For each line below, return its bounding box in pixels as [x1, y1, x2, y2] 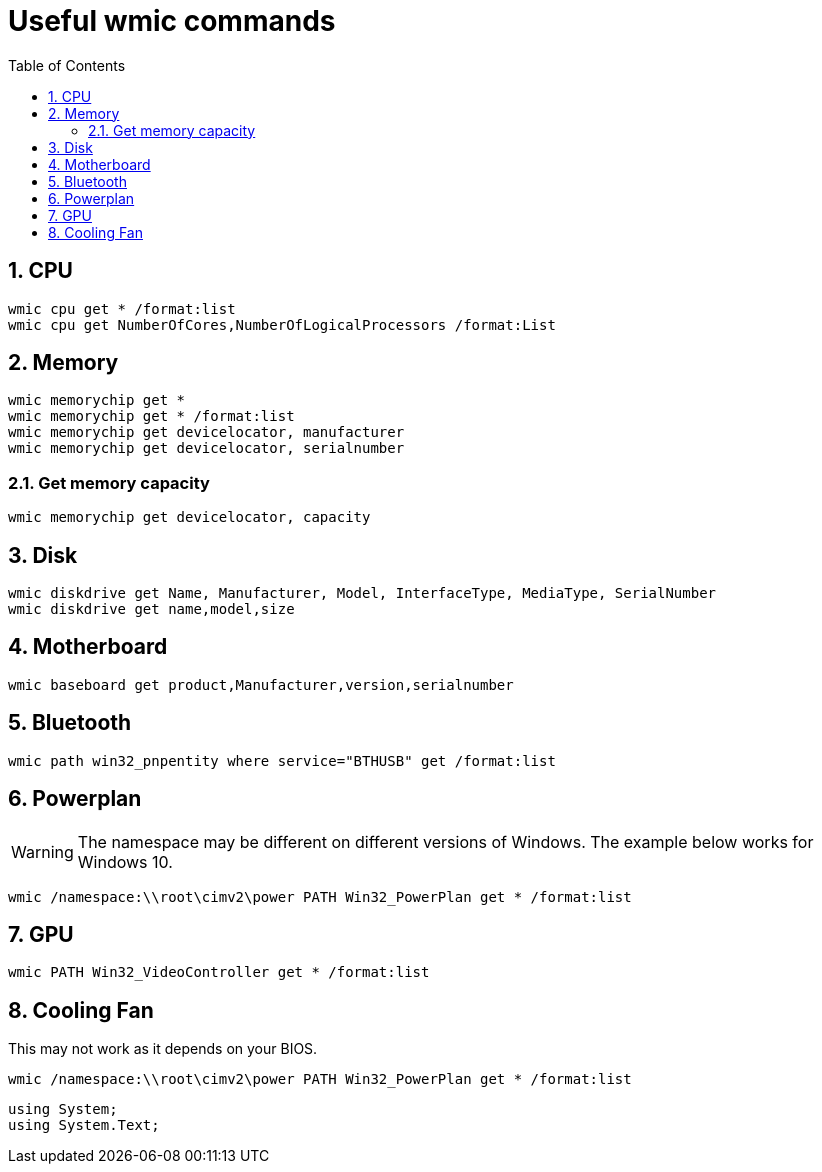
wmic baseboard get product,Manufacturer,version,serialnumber [8, 676, 514, 693]
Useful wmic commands [8, 4, 336, 38]
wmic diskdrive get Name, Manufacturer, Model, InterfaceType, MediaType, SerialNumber [8, 585, 717, 602]
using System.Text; [8, 1117, 160, 1134]
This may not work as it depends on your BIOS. [8, 1040, 318, 1058]
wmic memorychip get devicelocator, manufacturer [8, 424, 405, 441]
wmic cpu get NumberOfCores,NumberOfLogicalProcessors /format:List [8, 316, 556, 333]
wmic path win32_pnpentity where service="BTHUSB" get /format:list [8, 752, 556, 769]
